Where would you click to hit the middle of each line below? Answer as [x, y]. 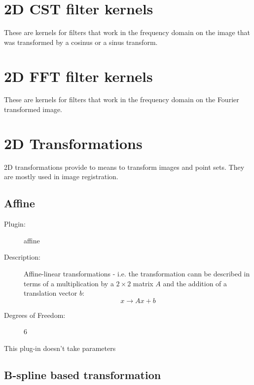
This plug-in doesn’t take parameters [60, 348]
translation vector [51, 293]
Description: [22, 257]
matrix [143, 283]
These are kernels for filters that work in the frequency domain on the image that [127, 32]
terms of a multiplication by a [69, 283]
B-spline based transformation [83, 374]
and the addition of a [195, 283]
